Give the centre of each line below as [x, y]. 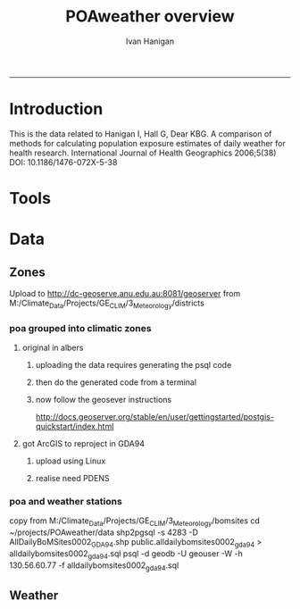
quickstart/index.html [75, 427]
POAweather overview [150, 17]
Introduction [56, 109]
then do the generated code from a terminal [116, 382]
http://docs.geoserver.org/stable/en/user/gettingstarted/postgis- [155, 417]
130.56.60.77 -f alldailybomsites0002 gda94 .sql [94, 566]
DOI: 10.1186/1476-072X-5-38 [63, 162]
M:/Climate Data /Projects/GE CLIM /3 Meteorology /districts [107, 304]
